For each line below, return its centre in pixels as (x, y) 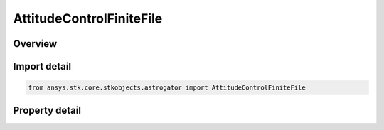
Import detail (42, 66)
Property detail (47, 110)
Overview (35, 44)
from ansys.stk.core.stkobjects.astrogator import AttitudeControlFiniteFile (167, 88)
